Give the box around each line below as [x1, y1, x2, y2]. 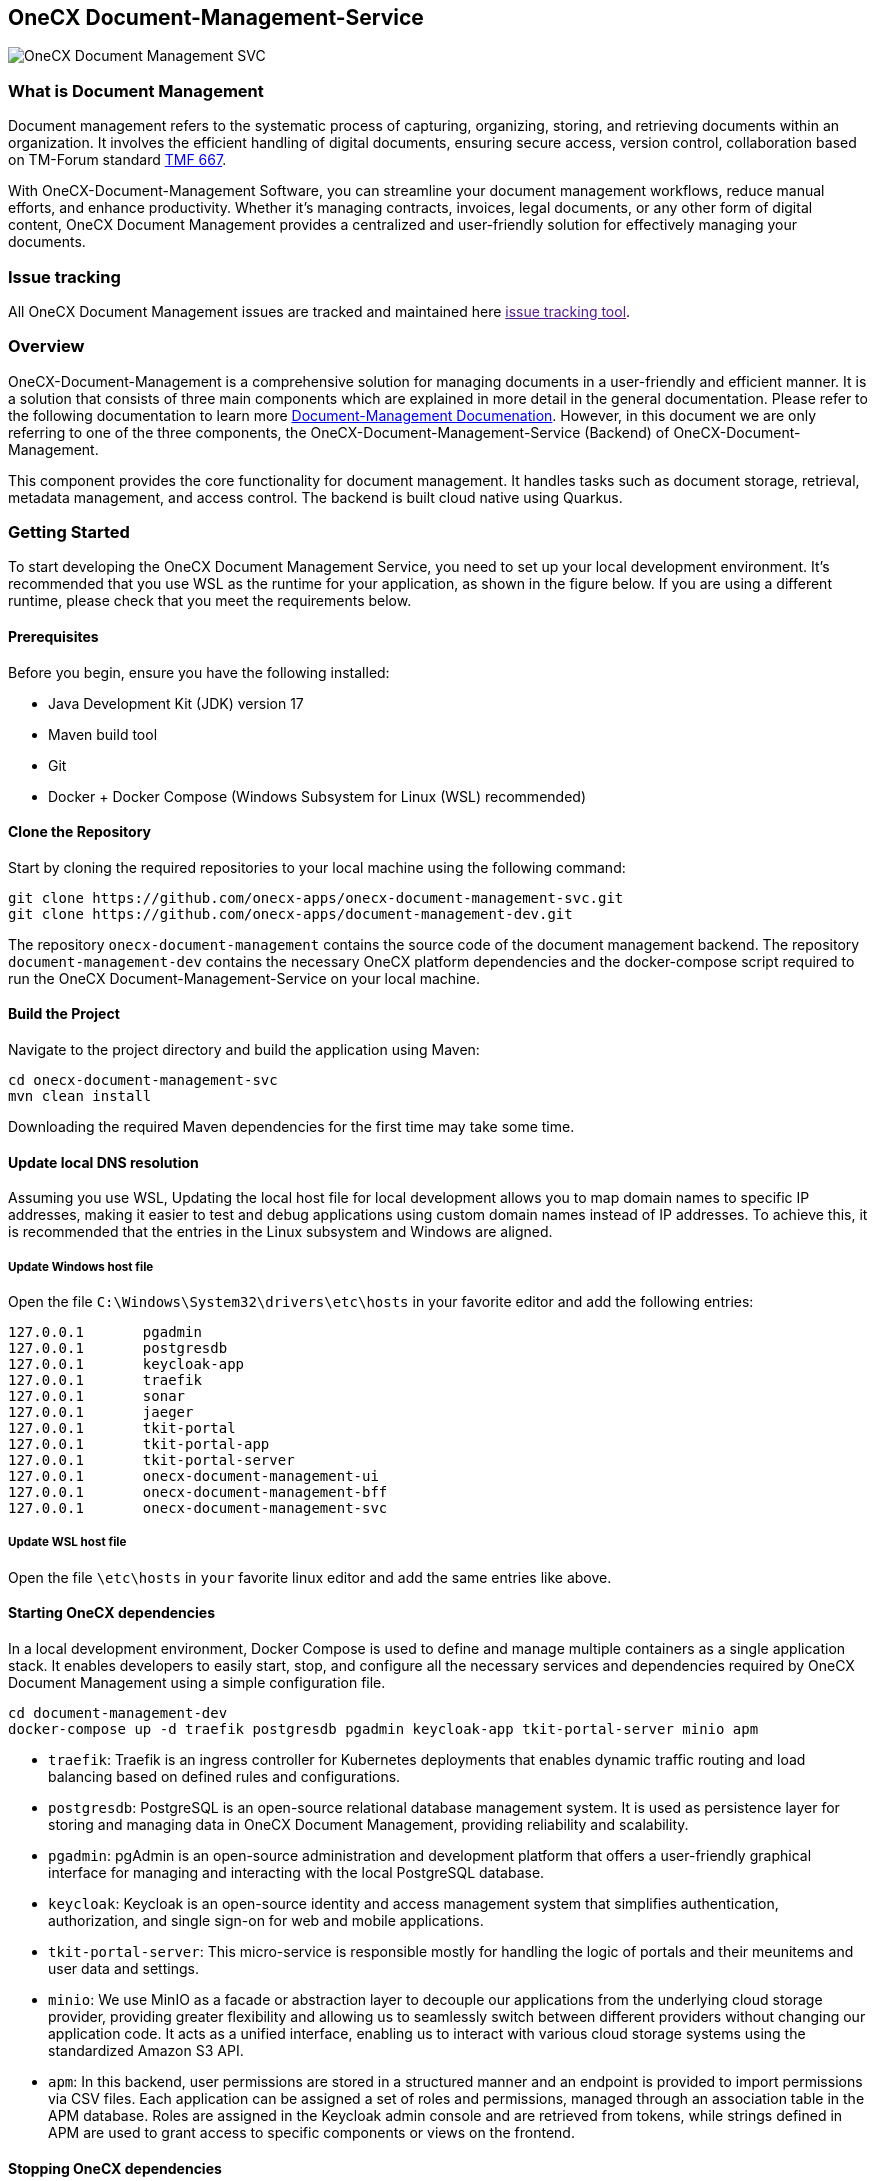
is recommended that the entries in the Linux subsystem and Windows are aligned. [8, 1223, 553, 1241]
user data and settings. [48, 1960, 199, 1978]
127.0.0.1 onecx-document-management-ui [8, 1468, 379, 1485]
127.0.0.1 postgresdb [8, 1340, 228, 1357]
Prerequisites [8, 628, 99, 646]
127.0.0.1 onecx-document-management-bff [8, 1484, 388, 1501]
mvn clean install [8, 1088, 152, 1105]
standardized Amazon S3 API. [48, 2042, 244, 2060]
